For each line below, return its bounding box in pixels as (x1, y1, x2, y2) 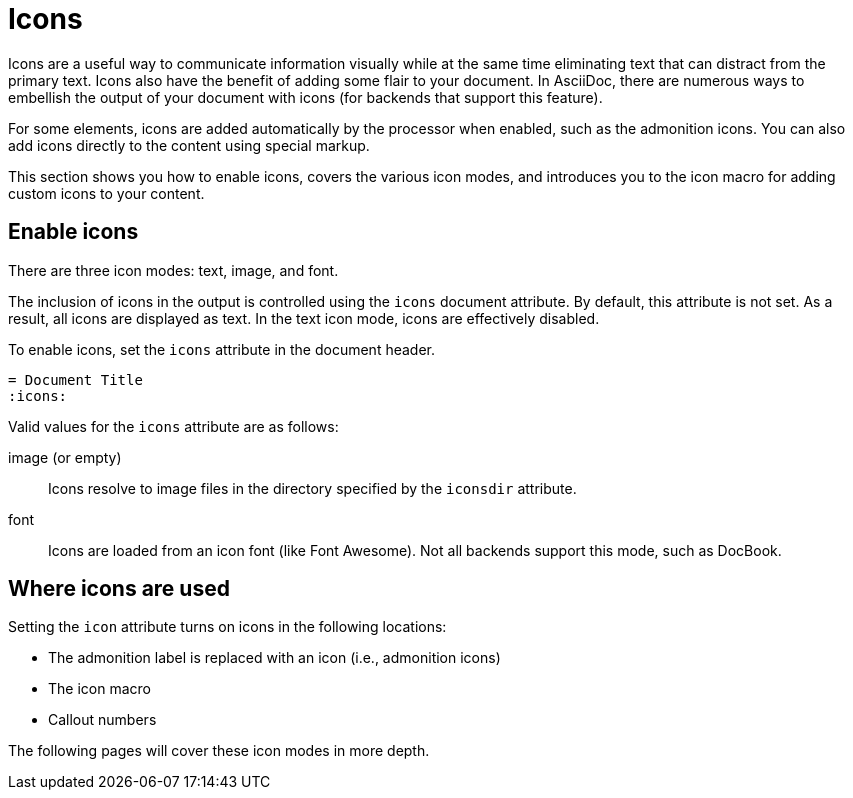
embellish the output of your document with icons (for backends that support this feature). (8, 88, 603, 106)
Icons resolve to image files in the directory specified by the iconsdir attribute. (48, 479, 577, 497)
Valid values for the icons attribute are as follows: (8, 417, 339, 435)
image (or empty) (8, 448, 122, 466)
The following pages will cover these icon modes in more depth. (8, 742, 430, 760)
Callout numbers (48, 711, 157, 729)
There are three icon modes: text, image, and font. (8, 261, 339, 279)
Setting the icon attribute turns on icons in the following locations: (8, 618, 447, 636)
